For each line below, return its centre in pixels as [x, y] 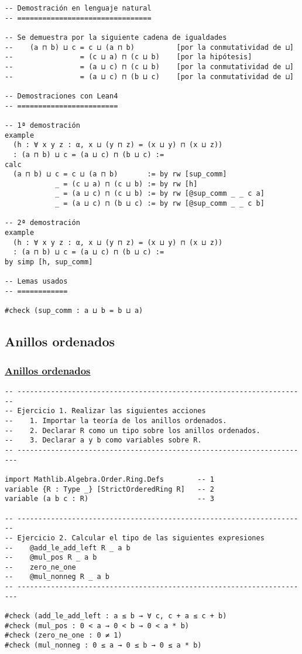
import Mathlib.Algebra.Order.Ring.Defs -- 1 [109, 479]
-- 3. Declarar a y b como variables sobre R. [103, 440]
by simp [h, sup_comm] [49, 262]
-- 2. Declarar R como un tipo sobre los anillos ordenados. [133, 430]
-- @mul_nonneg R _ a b [57, 577]
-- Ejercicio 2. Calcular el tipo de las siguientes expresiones [135, 538]
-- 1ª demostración [42, 125]
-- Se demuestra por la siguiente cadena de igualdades [116, 37]
